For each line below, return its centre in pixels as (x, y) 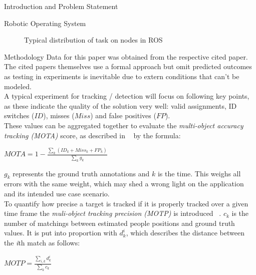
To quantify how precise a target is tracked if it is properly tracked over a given (126, 203)
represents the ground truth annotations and (81, 173)
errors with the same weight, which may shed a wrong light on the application (124, 184)
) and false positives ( (123, 115)
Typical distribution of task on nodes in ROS (93, 40)
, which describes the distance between (185, 233)
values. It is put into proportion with (61, 233)
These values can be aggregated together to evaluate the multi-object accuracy (124, 125)
